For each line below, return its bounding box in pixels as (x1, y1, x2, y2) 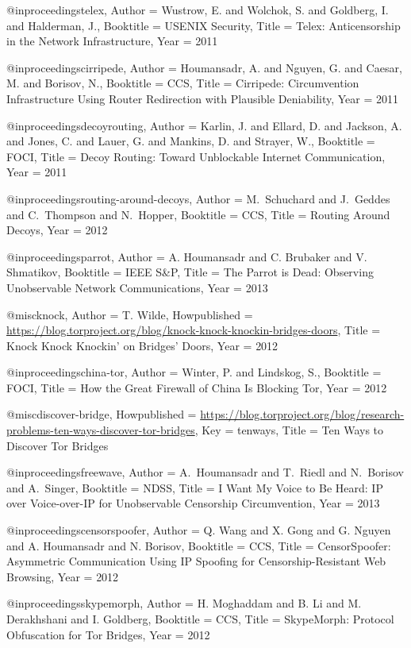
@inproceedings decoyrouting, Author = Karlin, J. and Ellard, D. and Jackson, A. (6, 117, 402, 133)
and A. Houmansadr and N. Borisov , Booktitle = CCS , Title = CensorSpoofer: (6, 537, 391, 553)
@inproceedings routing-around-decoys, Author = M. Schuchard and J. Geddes (6, 190, 390, 206)
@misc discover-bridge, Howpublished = (6, 406, 197, 422)
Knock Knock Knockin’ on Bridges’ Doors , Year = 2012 (6, 337, 278, 353)
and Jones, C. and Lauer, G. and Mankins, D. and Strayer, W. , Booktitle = (6, 133, 375, 149)
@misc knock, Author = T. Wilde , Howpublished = (6, 306, 253, 322)
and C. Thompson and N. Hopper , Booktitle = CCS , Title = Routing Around (6, 206, 390, 222)
